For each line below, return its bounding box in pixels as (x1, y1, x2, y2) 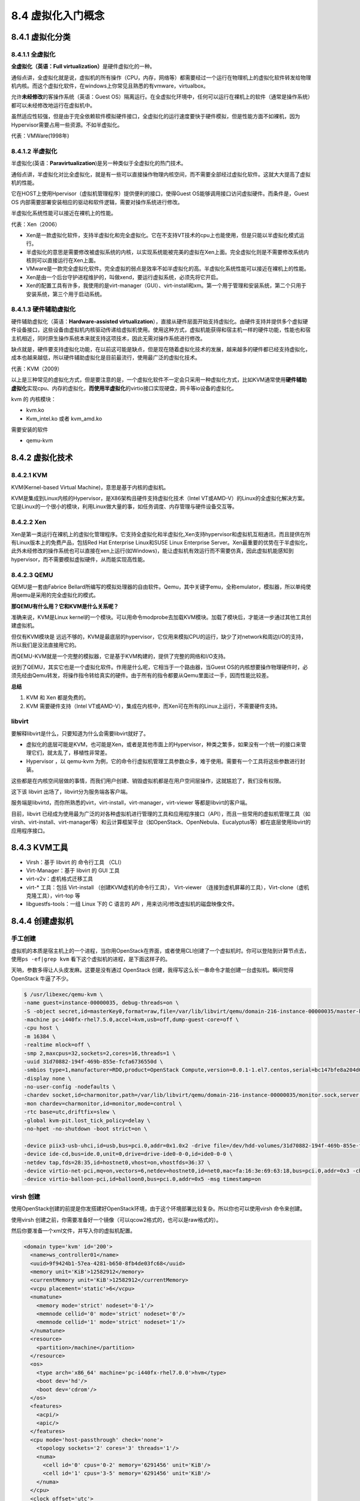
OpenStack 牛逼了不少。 (11, 974, 72, 982)
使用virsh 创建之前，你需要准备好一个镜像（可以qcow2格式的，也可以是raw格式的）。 (11, 1216, 222, 1223)
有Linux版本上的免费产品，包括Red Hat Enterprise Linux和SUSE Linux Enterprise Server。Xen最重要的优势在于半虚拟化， (11, 539, 311, 546)
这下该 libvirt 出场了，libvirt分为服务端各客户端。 (11, 788, 131, 796)
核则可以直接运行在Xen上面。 (26, 257, 99, 264)
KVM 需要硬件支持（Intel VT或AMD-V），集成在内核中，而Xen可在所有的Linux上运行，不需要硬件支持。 (26, 702, 281, 710)
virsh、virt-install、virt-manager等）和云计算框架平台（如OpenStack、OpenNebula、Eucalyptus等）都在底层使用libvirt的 (11, 818, 311, 826)
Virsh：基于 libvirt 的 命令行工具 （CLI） (26, 859, 125, 866)
